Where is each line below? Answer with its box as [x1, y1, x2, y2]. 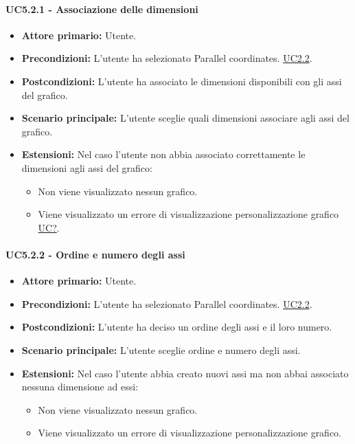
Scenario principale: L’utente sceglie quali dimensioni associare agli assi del [21, 111, 350, 125]
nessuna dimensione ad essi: [21, 379, 138, 394]
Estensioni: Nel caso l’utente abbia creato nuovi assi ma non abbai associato [21, 366, 349, 380]
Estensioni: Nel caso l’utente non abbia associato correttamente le [21, 147, 306, 162]
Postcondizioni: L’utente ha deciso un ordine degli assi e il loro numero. [21, 320, 332, 334]
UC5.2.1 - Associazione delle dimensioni [5, 1, 198, 16]
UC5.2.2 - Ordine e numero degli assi [5, 247, 185, 261]
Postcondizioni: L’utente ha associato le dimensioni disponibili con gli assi [21, 74, 342, 88]
